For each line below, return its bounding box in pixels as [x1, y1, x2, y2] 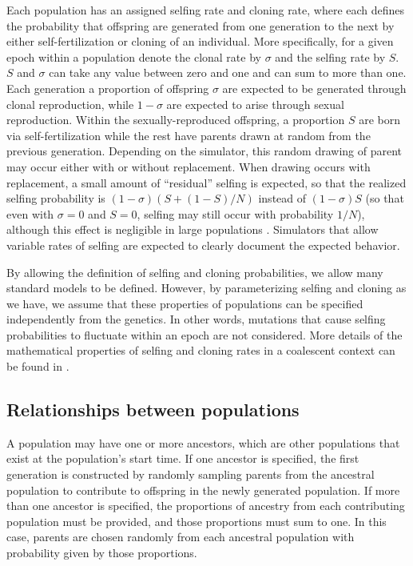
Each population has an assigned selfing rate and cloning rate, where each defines [6, 2, 405, 18]
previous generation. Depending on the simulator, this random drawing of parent [6, 143, 402, 159]
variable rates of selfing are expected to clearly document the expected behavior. [6, 236, 400, 253]
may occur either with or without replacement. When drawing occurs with [6, 158, 371, 175]
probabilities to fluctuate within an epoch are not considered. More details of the [6, 326, 403, 343]
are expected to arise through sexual [166, 95, 344, 112]
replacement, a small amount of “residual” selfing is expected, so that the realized [6, 174, 407, 191]
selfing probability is [6, 190, 105, 207]
